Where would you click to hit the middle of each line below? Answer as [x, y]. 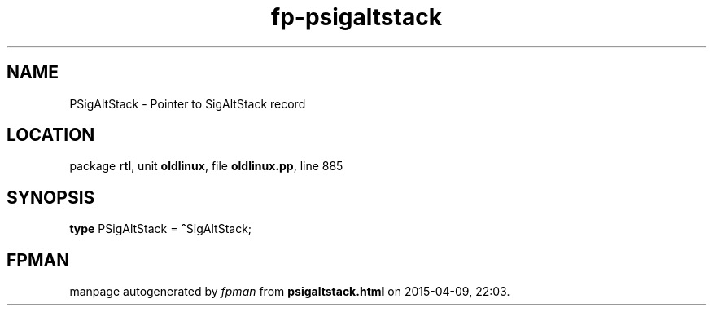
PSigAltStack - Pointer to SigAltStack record [188, 103]
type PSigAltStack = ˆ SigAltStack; [161, 229]
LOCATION [51, 135]
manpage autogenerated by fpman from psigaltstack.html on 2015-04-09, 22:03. [290, 292]
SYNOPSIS [51, 197]
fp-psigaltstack [356, 17]
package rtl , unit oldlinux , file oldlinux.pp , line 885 [206, 166]
